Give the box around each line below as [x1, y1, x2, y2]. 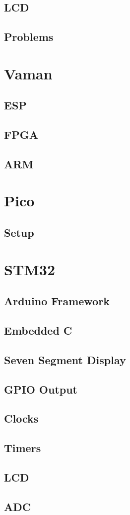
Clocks [4, 411, 39, 426]
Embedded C [4, 322, 72, 338]
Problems [4, 29, 54, 44]
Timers [4, 440, 41, 456]
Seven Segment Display [4, 352, 126, 367]
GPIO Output [4, 381, 78, 397]
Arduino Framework [4, 293, 110, 309]
